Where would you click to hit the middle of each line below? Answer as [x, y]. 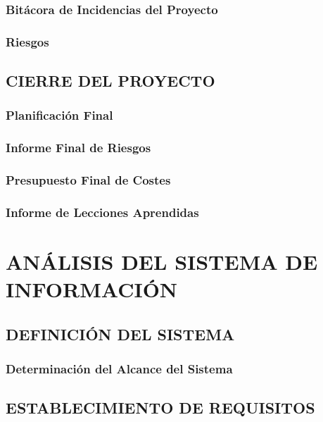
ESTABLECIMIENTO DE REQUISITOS [160, 408]
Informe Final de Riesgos [78, 148]
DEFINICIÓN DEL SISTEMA [120, 334]
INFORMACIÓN [92, 289]
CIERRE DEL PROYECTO [110, 81]
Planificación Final [59, 115]
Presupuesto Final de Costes [88, 180]
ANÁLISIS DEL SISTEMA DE [162, 262]
